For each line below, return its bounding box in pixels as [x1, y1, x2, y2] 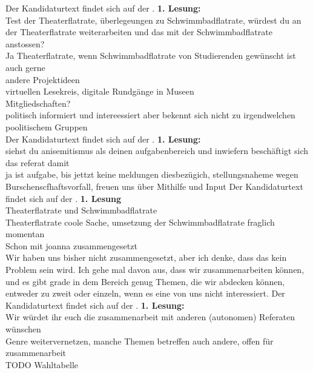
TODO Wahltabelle [5, 358, 78, 371]
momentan [5, 227, 45, 240]
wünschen [5, 323, 41, 335]
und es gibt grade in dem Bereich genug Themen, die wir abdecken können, [5, 275, 285, 287]
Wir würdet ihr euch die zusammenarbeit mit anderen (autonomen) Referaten [5, 311, 295, 323]
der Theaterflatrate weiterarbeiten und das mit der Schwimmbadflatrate [5, 25, 272, 38]
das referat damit [5, 156, 70, 169]
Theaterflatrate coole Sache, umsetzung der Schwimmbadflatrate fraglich [5, 215, 275, 228]
